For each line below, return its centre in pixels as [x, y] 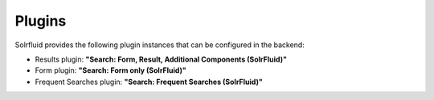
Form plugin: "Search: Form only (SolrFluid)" [111, 70]
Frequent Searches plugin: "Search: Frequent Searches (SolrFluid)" [149, 82]
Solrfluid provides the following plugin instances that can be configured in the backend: [160, 45]
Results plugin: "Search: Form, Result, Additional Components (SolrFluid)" [161, 59]
